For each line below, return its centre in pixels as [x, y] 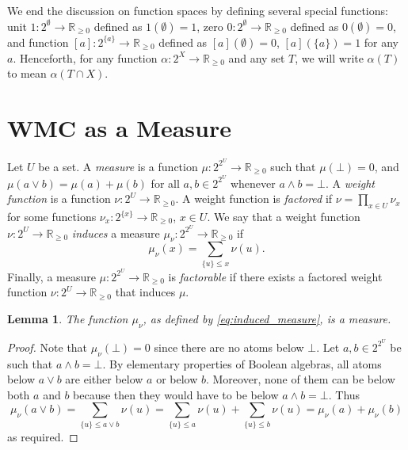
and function [38, 42]
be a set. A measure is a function [118, 166]
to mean [27, 73]
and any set [257, 57]
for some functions [52, 217]
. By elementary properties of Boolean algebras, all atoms [242, 363]
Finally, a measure [51, 276]
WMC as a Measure [119, 127]
